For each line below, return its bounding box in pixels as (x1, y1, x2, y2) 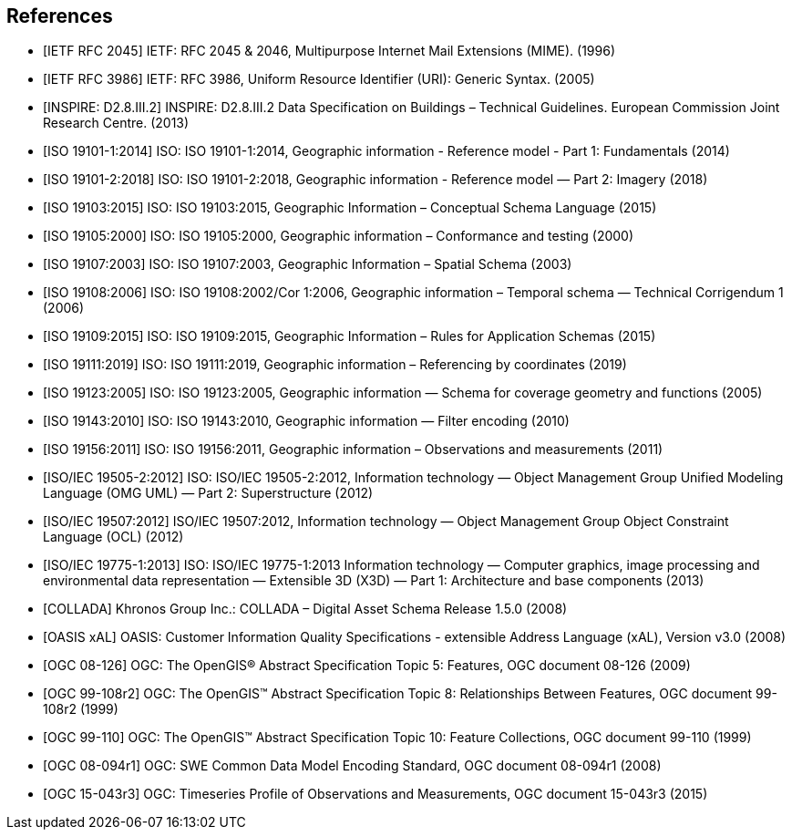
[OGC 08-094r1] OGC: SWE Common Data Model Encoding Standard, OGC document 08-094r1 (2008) (43, 758, 662, 774)
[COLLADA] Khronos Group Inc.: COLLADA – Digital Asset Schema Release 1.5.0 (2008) (43, 601, 568, 617)
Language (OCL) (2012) (43, 529, 184, 545)
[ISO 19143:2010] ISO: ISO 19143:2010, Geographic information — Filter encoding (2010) (43, 413, 570, 429)
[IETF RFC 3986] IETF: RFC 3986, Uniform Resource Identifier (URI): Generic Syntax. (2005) (43, 71, 595, 88)
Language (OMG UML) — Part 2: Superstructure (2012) (43, 485, 374, 501)
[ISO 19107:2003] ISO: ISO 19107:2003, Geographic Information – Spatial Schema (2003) (43, 256, 572, 273)
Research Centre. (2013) (43, 115, 190, 131)
